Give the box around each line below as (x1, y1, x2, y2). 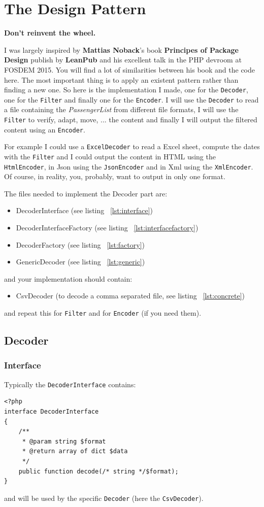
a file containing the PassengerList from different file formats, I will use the (4, 104, 239, 115)
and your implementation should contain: (4, 273, 133, 284)
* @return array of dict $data (22, 448, 128, 455)
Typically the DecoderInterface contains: (4, 379, 136, 389)
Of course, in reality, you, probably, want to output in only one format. (4, 171, 225, 182)
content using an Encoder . (4, 124, 85, 134)
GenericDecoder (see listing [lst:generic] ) (16, 256, 145, 267)
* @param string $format (22, 437, 106, 445)
